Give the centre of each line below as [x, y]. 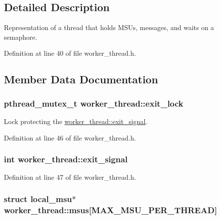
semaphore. [21, 37]
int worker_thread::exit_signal [66, 159]
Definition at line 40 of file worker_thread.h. [70, 53]
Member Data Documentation [81, 79]
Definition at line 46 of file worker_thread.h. [70, 137]
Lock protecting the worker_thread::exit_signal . [76, 121]
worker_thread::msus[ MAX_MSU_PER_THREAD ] [110, 210]
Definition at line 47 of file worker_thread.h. [70, 177]
